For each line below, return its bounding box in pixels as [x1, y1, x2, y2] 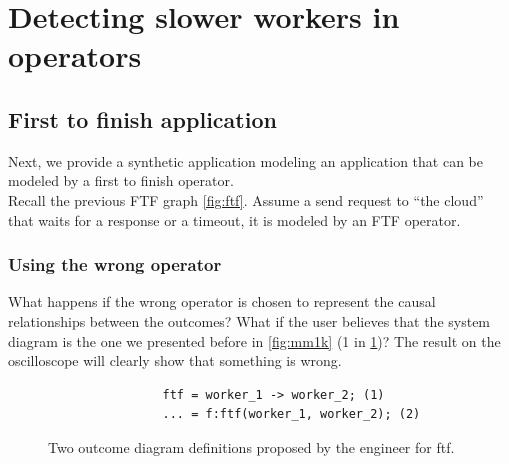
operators [8, 35, 142, 76]
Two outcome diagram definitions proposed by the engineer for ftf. [48, 436, 455, 457]
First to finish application [8, 103, 277, 134]
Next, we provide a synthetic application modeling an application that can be [8, 150, 483, 171]
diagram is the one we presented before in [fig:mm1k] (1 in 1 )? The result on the [8, 330, 501, 351]
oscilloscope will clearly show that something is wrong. [8, 350, 342, 371]
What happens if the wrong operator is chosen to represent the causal [8, 291, 436, 312]
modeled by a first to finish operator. [8, 170, 234, 191]
